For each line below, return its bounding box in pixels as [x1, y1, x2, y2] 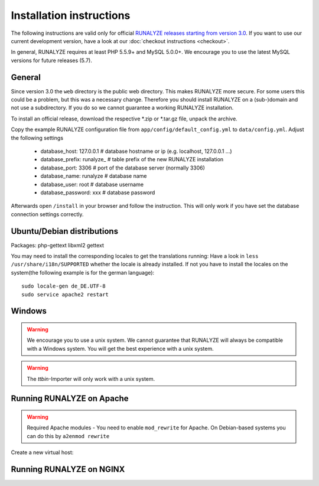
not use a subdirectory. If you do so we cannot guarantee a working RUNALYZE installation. [11, 104, 234, 112]
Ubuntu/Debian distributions [11, 226, 118, 236]
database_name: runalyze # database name [40, 172, 147, 180]
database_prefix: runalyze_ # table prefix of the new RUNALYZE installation [40, 156, 224, 163]
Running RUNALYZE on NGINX [11, 464, 125, 474]
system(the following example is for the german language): [11, 269, 155, 276]
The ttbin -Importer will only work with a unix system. [27, 375, 155, 382]
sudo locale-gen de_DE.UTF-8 [21, 283, 106, 289]
